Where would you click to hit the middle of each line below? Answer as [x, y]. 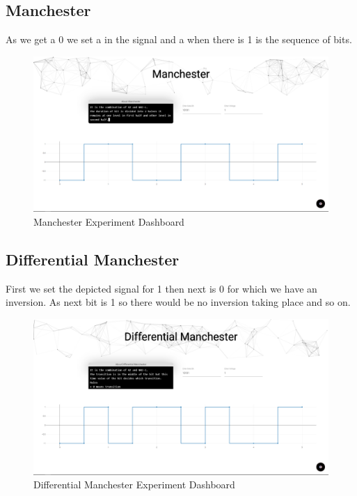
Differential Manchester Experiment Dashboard [134, 485]
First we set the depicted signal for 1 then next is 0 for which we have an [161, 288]
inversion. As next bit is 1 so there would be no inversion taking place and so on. [178, 302]
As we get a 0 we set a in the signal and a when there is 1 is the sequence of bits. [179, 39]
